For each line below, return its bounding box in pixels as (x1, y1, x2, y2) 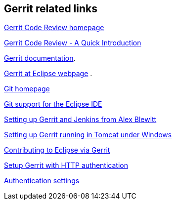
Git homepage (4, 84, 50, 93)
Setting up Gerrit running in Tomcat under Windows (4, 130, 172, 139)
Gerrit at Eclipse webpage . (4, 69, 92, 78)
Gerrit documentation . (4, 54, 76, 63)
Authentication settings (4, 176, 80, 185)
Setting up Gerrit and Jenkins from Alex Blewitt (4, 115, 157, 124)
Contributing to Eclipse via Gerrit (4, 146, 110, 155)
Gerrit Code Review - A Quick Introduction (4, 39, 141, 47)
